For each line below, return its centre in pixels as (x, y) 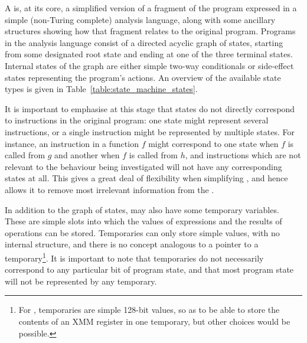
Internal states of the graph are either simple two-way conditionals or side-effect (149, 65)
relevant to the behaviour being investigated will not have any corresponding (143, 166)
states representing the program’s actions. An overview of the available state (143, 77)
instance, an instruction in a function (72, 143)
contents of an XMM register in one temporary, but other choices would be (154, 321)
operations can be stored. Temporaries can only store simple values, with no (142, 232)
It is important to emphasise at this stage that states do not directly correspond (150, 108)
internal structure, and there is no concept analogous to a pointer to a (132, 244)
